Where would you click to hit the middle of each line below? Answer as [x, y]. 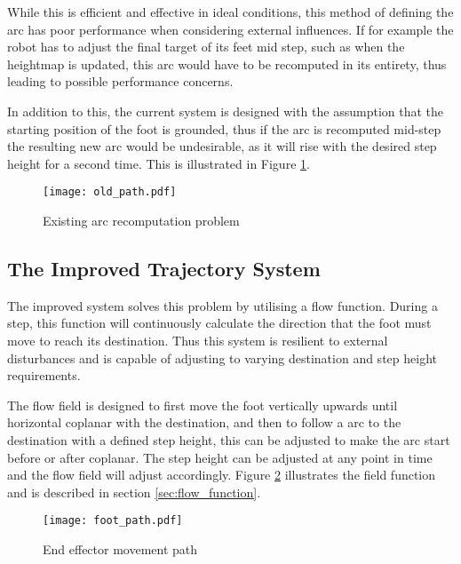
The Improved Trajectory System [164, 268]
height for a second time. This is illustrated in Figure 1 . [159, 163]
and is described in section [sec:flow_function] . [134, 492]
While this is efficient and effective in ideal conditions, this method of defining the [230, 12]
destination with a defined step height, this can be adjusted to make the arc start [229, 439]
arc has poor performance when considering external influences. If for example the [230, 29]
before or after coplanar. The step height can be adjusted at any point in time [220, 457]
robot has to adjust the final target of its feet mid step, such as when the [206, 47]
